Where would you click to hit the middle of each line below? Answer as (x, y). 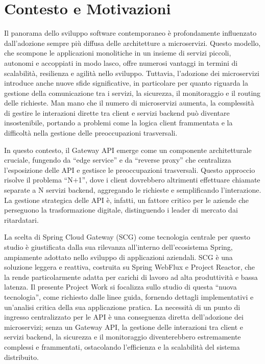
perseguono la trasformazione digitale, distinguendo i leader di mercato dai (121, 210)
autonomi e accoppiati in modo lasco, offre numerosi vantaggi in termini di (121, 62)
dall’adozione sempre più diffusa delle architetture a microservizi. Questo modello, (132, 43)
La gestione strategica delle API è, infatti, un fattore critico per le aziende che (126, 200)
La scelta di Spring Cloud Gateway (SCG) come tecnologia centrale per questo (127, 237)
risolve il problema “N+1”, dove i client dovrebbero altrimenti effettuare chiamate (132, 180)
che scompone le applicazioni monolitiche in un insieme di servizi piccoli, (118, 53)
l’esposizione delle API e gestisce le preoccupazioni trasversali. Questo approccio (130, 170)
